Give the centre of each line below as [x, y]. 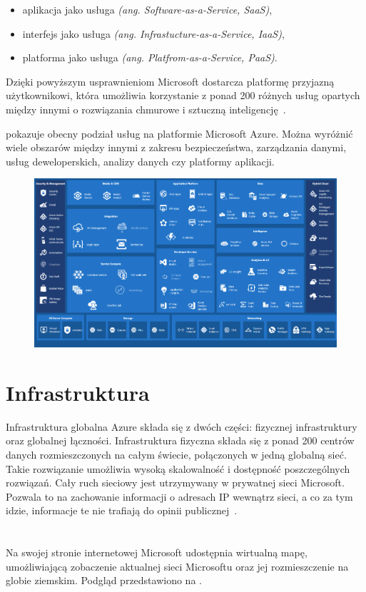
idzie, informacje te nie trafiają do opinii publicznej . [122, 510]
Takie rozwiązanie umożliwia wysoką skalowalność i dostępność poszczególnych [178, 468]
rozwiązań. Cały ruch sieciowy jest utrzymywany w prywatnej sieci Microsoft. [175, 483]
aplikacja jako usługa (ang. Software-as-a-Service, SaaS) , [147, 9]
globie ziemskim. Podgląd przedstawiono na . [104, 580]
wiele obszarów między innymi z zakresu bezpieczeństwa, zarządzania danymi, [176, 147]
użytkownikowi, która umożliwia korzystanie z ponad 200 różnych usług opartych [183, 95]
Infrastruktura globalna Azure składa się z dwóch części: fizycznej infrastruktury [182, 426]
